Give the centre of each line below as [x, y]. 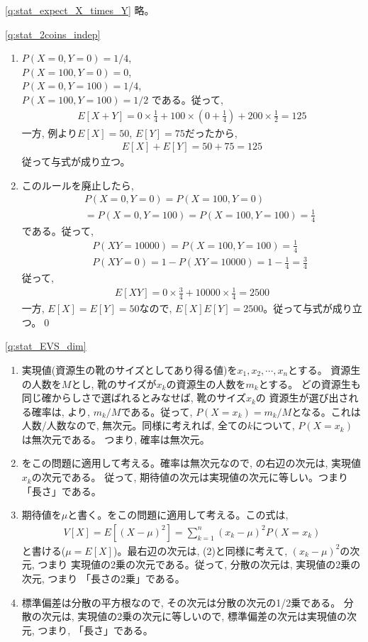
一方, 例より [50, 132]
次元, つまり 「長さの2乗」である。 [103, 579]
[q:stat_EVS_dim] [46, 346]
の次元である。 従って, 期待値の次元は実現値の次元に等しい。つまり [190, 477]
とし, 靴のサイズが [114, 383]
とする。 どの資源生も [310, 383]
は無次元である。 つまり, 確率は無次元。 [116, 439]
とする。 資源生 [324, 369]
